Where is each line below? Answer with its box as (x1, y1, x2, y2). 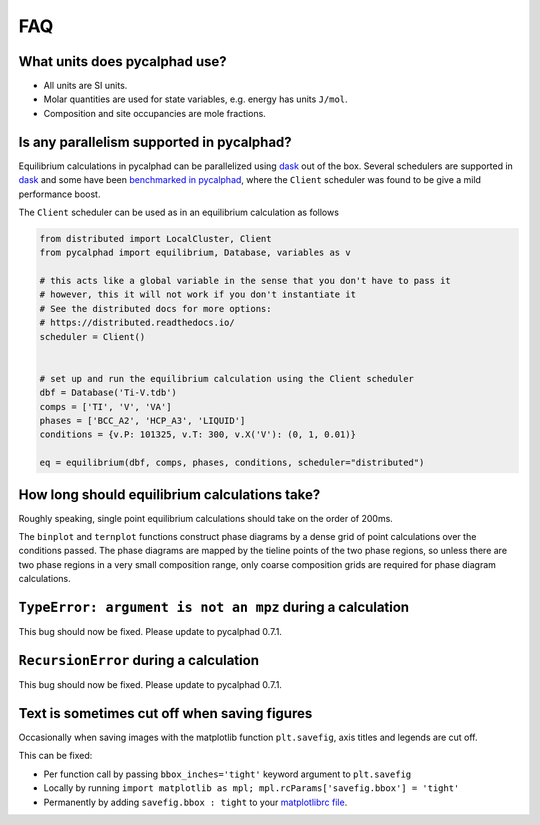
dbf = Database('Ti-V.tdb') (39, 387, 177, 399)
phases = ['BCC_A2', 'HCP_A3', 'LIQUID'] (39, 415, 246, 426)
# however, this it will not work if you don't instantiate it (39, 289, 357, 300)
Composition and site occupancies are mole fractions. (43, 107, 267, 119)
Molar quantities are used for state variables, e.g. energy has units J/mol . (43, 93, 349, 105)
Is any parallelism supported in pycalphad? (18, 133, 292, 150)
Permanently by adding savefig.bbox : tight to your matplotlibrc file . (43, 796, 348, 808)
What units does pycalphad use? (18, 53, 227, 70)
